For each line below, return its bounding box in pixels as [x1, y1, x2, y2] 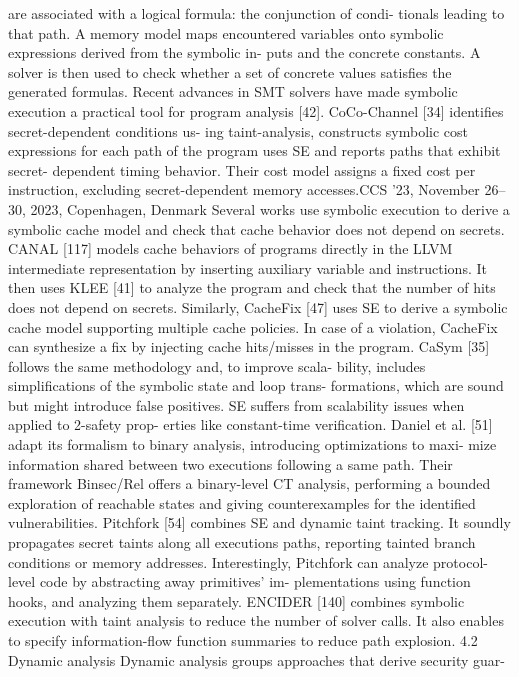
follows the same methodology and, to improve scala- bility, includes [8, 355, 426, 376]
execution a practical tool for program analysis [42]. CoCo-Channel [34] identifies [8, 100, 504, 121]
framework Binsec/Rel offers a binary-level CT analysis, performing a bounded [8, 473, 491, 494]
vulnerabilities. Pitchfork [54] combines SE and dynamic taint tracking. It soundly [8, 512, 511, 533]
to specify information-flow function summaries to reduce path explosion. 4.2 [8, 630, 478, 650]
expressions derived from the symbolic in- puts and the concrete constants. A [8, 42, 481, 63]
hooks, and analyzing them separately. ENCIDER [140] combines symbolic [8, 590, 465, 611]
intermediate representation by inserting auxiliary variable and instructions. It [8, 257, 487, 278]
